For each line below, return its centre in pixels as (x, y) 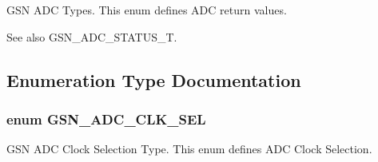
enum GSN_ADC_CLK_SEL (106, 119)
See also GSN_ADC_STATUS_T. (92, 36)
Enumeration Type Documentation (154, 79)
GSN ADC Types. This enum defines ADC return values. (147, 10)
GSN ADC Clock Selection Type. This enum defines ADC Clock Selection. (189, 149)
